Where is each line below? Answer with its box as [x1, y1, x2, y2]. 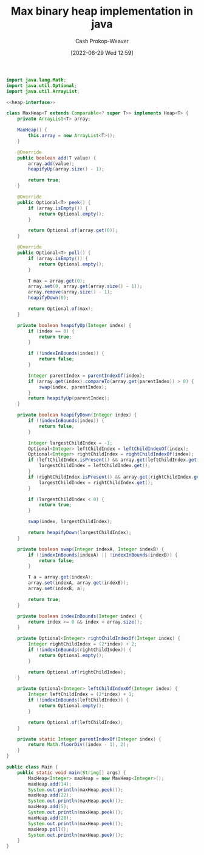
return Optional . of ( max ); [28, 306, 94, 312]
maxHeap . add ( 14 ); [28, 781, 72, 787]
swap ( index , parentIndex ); [38, 384, 107, 390]
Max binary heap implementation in [11, 4, 193, 18]
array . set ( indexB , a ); [28, 586, 86, 592]
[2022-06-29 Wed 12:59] [70, 49, 134, 56]
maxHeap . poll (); [28, 826, 69, 832]
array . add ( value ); [28, 160, 75, 167]
